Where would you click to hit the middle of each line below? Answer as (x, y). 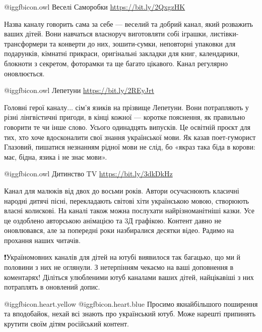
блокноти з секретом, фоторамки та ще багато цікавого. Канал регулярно (116, 63)
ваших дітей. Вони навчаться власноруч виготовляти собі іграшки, (106, 34)
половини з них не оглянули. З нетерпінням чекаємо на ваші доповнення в (119, 267)
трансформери (26, 43)
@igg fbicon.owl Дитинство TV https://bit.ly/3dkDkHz (88, 174)
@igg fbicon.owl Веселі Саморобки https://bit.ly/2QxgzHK (95, 7)
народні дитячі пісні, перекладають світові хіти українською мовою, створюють (126, 200)
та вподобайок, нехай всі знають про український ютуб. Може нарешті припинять (130, 314)
